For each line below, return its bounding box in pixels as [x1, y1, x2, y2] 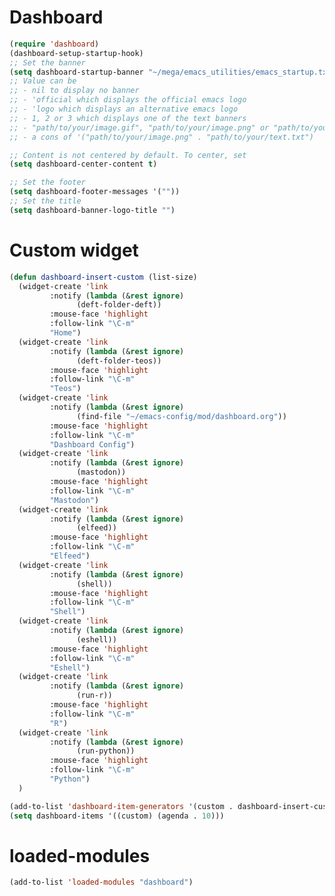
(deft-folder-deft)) [76, 300, 162, 310]
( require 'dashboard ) [9, 39, 100, 49]
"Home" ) [49, 328, 82, 338]
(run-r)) [76, 691, 113, 701]
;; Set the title [9, 196, 82, 206]
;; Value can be [9, 76, 77, 86]
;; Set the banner [9, 57, 86, 68]
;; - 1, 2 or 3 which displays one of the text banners [9, 113, 247, 123]
